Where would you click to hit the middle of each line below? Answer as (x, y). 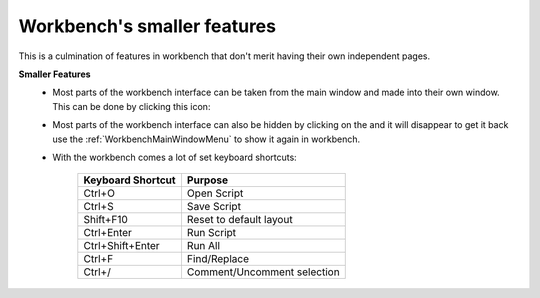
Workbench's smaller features (147, 26)
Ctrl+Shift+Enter (121, 246)
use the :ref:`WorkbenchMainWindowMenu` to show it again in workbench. (206, 139)
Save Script (214, 207)
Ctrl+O (99, 193)
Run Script (211, 233)
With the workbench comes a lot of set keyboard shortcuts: (174, 157)
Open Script (215, 193)
